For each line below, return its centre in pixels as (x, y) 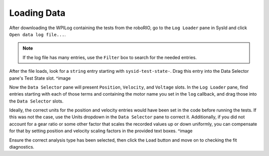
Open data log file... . (38, 34)
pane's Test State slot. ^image (40, 78)
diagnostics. (22, 147)
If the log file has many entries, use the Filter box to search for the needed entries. (110, 57)
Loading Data (37, 13)
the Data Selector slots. (36, 101)
